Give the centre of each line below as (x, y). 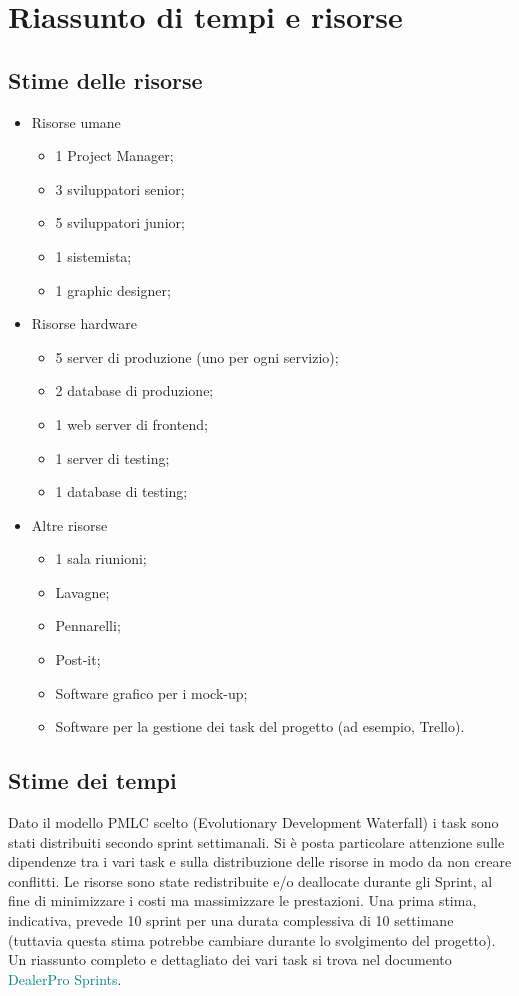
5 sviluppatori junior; (120, 222)
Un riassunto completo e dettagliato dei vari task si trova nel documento (230, 959)
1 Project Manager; (114, 155)
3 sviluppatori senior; (120, 188)
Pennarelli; (88, 625)
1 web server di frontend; (131, 423)
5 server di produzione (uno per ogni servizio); (197, 356)
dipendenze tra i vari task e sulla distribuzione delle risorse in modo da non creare (260, 861)
